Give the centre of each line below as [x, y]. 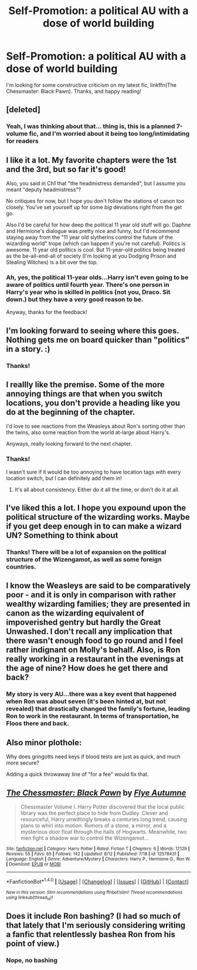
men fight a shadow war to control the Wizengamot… [85, 838]
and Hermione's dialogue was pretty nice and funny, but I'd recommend [93, 231]
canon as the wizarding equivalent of [75, 614]
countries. [21, 567]
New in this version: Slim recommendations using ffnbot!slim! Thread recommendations [94, 892]
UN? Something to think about [62, 535]
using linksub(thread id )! [30, 898]
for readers [23, 141]
